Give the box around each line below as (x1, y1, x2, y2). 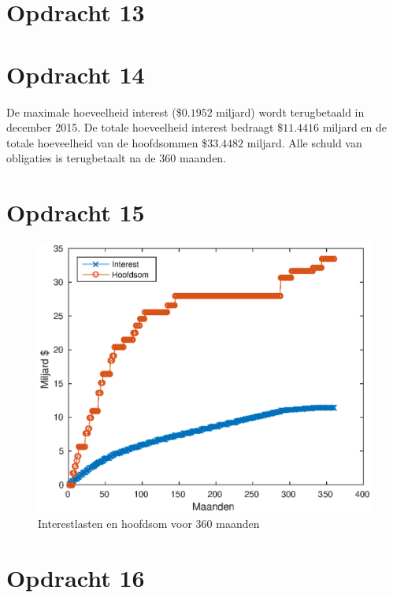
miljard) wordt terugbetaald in (216, 103, 365, 120)
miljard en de (322, 119, 387, 136)
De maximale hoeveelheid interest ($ (6, 103, 182, 120)
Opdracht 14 (6, 58, 145, 90)
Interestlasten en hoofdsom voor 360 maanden (38, 515, 260, 532)
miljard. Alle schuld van (247, 134, 362, 150)
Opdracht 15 (6, 196, 145, 228)
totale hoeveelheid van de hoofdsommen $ (6, 134, 208, 150)
